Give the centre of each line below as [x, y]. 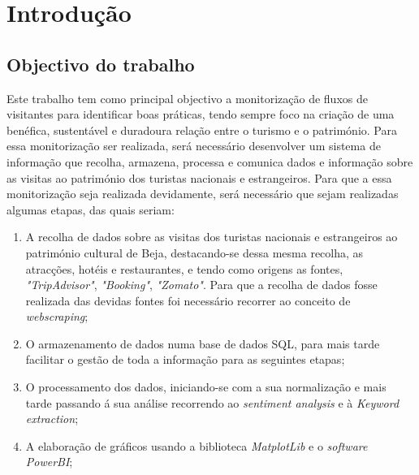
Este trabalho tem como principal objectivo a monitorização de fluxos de [187, 98]
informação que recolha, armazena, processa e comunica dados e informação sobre [210, 161]
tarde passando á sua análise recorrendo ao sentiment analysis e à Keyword [212, 402]
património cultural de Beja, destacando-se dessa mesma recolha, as [194, 252]
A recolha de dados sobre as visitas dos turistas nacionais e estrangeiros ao [212, 237]
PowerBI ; [49, 462]
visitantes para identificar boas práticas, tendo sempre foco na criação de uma [201, 114]
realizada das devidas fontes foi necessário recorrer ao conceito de [188, 300]
